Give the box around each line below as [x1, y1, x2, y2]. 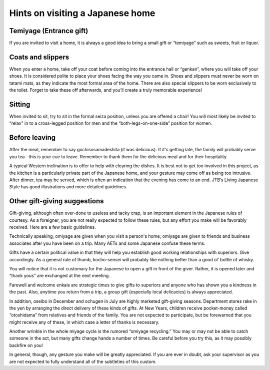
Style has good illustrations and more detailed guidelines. [9, 184, 127, 190]
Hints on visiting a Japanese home [9, 8, 155, 19]
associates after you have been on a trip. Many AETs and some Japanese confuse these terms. [9, 240, 205, 246]
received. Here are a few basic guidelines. [9, 224, 96, 230]
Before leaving [9, 133, 56, 142]
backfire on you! [9, 342, 43, 348]
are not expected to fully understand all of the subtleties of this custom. [9, 358, 157, 364]
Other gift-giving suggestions [9, 197, 104, 205]
